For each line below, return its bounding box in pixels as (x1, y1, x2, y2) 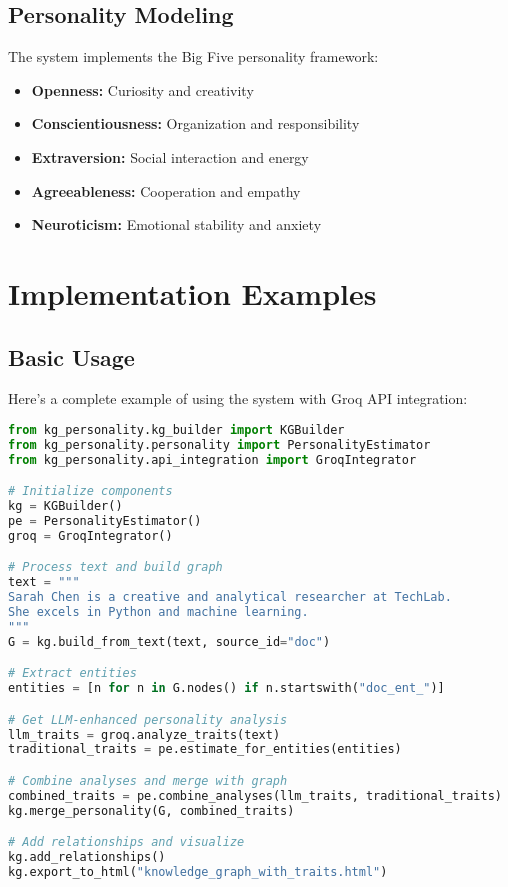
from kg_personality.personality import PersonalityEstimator (8, 437, 431, 452)
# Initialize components (8, 484, 173, 499)
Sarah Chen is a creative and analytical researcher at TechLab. (8, 590, 452, 605)
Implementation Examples (8, 272, 377, 313)
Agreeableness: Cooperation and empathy (31, 180, 301, 201)
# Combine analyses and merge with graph (8, 773, 288, 788)
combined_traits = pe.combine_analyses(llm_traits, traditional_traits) (8, 788, 502, 803)
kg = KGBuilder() (8, 499, 123, 514)
